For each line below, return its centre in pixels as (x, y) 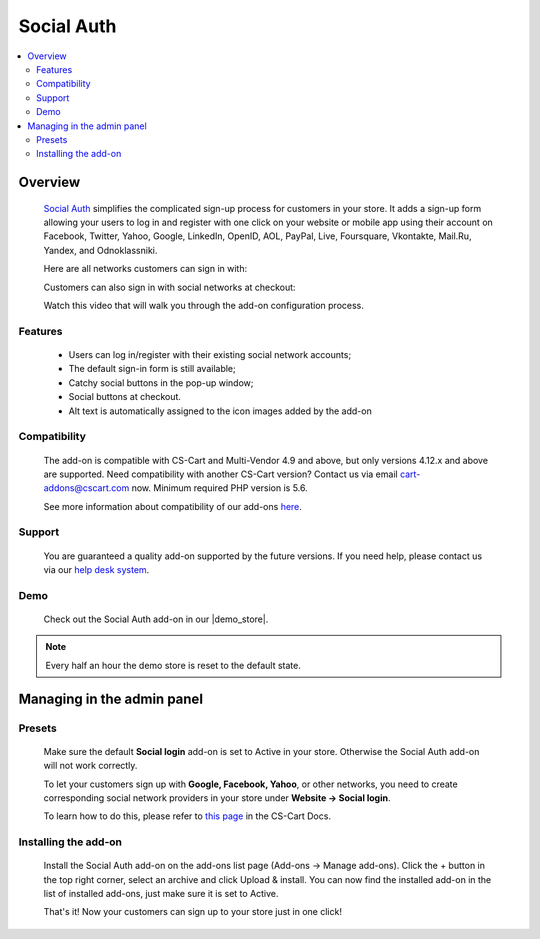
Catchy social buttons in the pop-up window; (161, 382)
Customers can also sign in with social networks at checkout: (169, 287)
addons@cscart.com (86, 488)
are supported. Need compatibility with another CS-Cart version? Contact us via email (221, 474)
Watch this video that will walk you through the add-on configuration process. (204, 306)
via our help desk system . (96, 570)
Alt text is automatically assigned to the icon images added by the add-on (220, 411)
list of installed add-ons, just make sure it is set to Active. (161, 894)
